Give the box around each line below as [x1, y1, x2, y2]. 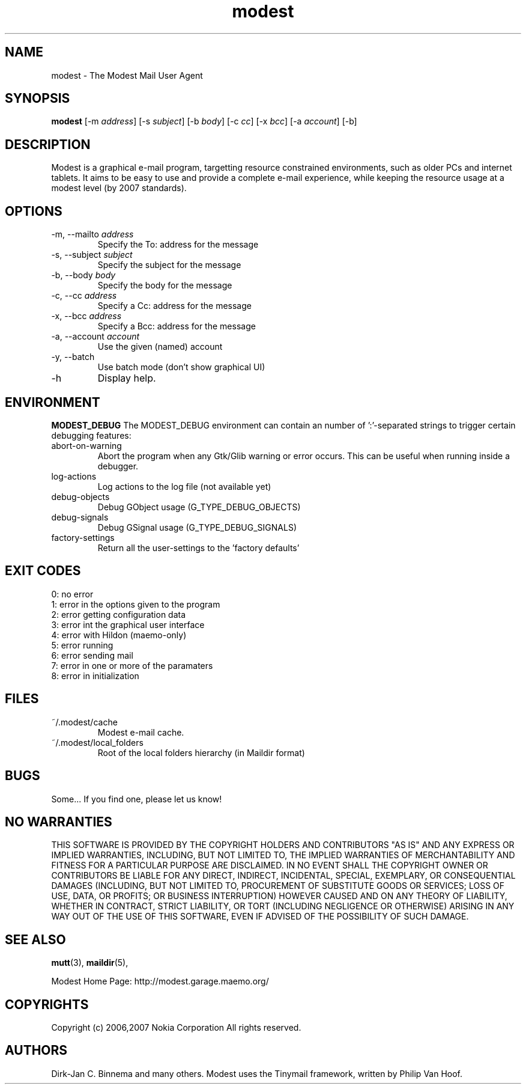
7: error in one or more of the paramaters [51, 660, 213, 671]
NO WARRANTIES [5, 814, 112, 829]
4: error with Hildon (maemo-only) [51, 629, 187, 640]
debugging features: [51, 430, 131, 441]
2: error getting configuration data [51, 609, 186, 620]
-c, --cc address [51, 290, 117, 301]
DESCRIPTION [5, 136, 91, 152]
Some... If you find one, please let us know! [51, 793, 222, 804]
